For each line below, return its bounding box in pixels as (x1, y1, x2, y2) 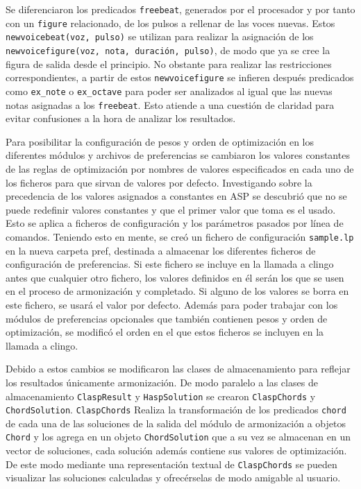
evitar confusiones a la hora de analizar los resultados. (6, 111, 236, 126)
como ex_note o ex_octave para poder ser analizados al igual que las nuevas (6, 83, 333, 98)
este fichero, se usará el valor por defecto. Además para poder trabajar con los (6, 297, 338, 311)
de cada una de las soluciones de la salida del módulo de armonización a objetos (6, 415, 346, 430)
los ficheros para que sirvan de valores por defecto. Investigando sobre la (6, 175, 312, 189)
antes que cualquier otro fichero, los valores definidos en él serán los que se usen (6, 270, 344, 284)
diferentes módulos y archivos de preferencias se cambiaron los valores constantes (6, 148, 350, 162)
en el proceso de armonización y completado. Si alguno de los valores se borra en (6, 284, 349, 298)
